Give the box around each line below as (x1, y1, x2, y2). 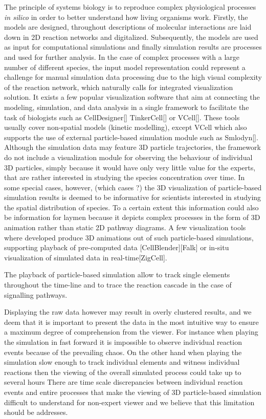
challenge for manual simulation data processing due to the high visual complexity (4, 72, 262, 82)
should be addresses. (4, 407, 68, 417)
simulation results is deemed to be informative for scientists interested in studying (4, 192, 261, 203)
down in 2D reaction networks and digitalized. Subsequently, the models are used (4, 31, 258, 42)
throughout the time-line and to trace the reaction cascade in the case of (4, 279, 232, 290)
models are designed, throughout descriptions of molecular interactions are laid (4, 21, 252, 32)
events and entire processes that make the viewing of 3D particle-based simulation (4, 386, 261, 397)
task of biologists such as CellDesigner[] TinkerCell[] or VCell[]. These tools (4, 112, 240, 122)
